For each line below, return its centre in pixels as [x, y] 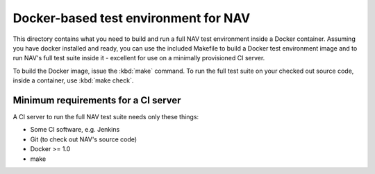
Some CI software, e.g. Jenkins [75, 130]
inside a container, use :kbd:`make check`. [73, 80]
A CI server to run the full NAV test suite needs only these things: [106, 117]
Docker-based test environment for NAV [132, 18]
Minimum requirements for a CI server [97, 100]
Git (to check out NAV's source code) [84, 139]
